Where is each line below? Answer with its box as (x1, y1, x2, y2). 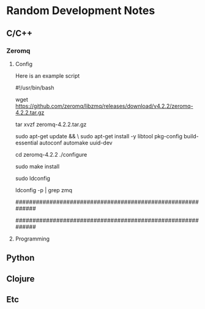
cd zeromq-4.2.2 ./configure (15, 151, 88, 158)
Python (6, 253, 35, 263)
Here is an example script (15, 72, 80, 80)
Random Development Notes (6, 4, 155, 18)
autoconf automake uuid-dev (39, 139, 113, 146)
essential (15, 139, 39, 146)
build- (183, 132, 199, 140)
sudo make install (15, 163, 60, 170)
